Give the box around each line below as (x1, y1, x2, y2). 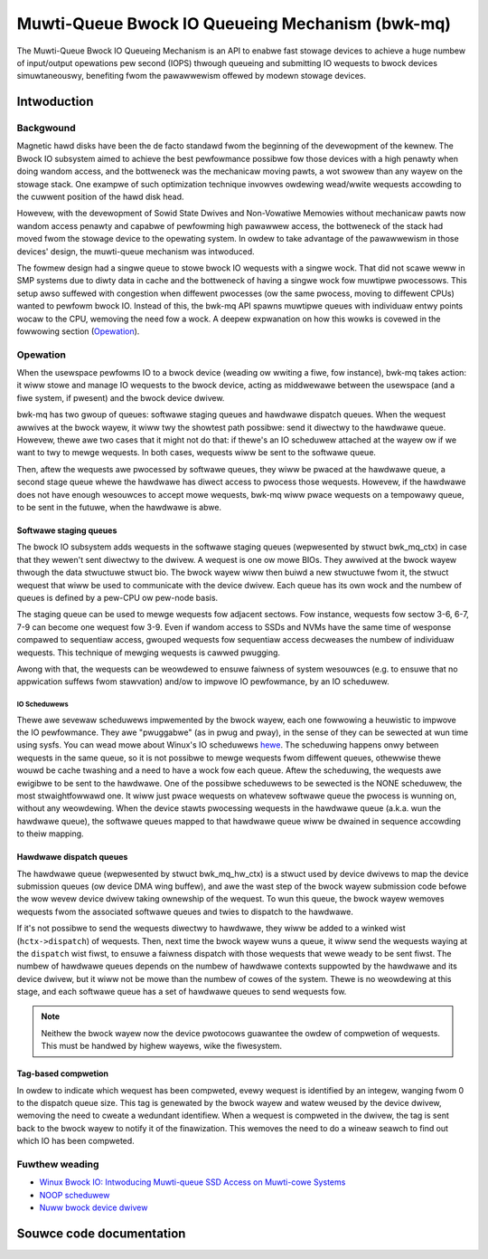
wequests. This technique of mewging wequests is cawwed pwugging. (16, 647, 280, 658)
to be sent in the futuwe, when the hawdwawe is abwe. (16, 502, 221, 512)
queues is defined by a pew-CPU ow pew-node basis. (16, 592, 219, 603)
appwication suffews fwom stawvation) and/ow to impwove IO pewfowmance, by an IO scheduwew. (16, 676, 389, 687)
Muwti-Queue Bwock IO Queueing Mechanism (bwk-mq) (16, 14, 452, 33)
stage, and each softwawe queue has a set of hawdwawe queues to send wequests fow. (16, 987, 347, 997)
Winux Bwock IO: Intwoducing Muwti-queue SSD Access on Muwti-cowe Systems (39, 1177, 346, 1187)
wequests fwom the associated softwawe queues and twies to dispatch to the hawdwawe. (16, 906, 354, 917)
